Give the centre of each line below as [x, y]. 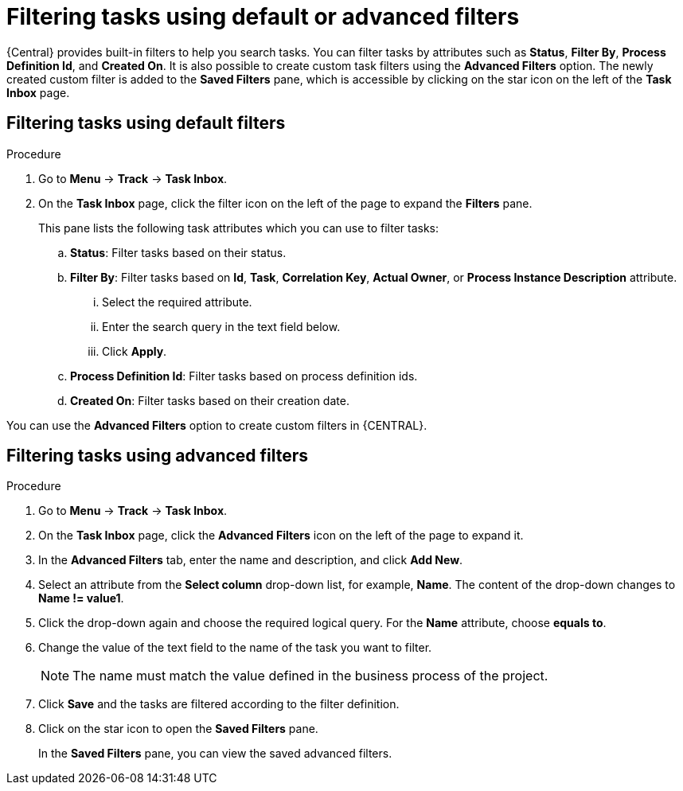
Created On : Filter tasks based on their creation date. [210, 400]
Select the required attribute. [177, 302]
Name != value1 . [81, 598]
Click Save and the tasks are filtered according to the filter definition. [219, 704]
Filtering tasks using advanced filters [158, 456]
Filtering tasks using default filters [146, 123]
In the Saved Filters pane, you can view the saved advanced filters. [215, 754]
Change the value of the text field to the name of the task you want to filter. [235, 648]
